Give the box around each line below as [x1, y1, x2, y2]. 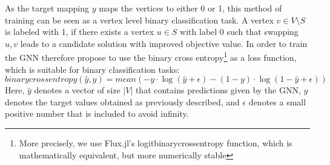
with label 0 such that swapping [180, 25, 299, 38]
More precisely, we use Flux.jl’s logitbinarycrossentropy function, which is [19, 137, 292, 149]
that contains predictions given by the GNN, [135, 84, 301, 96]
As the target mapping [5, 2, 89, 14]
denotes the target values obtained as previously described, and [5, 95, 240, 108]
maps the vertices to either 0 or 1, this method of [99, 2, 282, 14]
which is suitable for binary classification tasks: [5, 63, 180, 75]
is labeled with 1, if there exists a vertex [5, 25, 154, 38]
